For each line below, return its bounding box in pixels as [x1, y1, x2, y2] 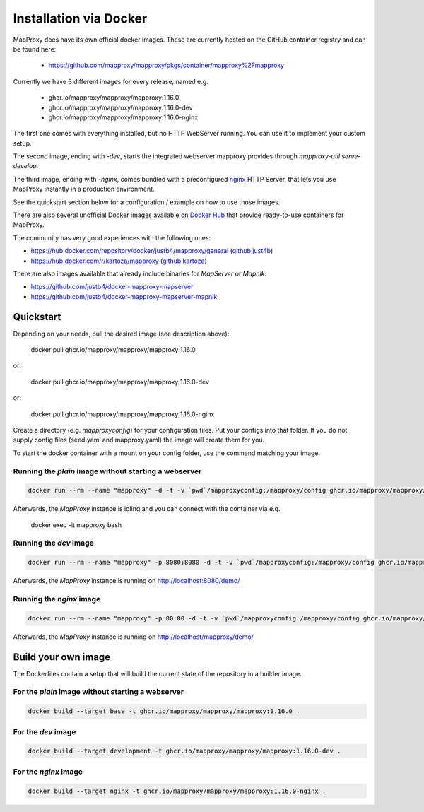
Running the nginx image [13, 594, 101, 604]
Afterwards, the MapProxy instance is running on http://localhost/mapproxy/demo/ [13, 632, 254, 641]
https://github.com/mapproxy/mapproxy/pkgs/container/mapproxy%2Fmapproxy [48, 61, 284, 70]
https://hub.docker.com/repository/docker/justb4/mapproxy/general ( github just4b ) [30, 247, 273, 255]
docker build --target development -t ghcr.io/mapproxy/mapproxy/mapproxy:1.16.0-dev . [28, 747, 341, 755]
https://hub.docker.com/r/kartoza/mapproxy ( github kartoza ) [30, 257, 208, 265]
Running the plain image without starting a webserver [13, 466, 202, 476]
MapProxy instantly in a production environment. [13, 184, 155, 194]
